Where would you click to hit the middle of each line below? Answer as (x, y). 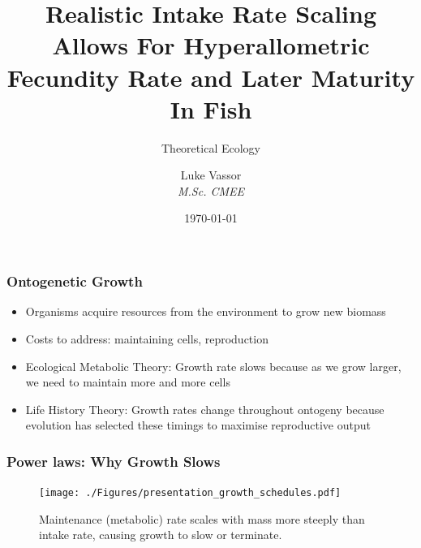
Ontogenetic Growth (75, 281)
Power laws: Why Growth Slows (114, 461)
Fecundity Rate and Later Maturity (211, 77)
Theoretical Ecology (211, 147)
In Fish (211, 108)
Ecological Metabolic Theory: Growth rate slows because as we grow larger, (213, 366)
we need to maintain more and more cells (128, 382)
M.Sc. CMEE (211, 190)
